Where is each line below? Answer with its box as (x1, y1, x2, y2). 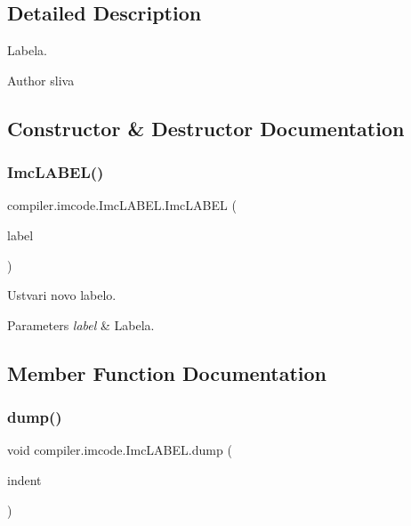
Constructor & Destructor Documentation (7, 114, 405, 142)
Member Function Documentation (7, 359, 327, 386)
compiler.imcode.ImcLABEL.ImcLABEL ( (7, 196, 237, 214)
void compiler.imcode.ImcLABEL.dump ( (7, 441, 232, 459)
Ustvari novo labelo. (7, 286, 117, 304)
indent (7, 470, 42, 489)
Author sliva (7, 70, 75, 89)
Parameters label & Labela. (7, 315, 155, 334)
